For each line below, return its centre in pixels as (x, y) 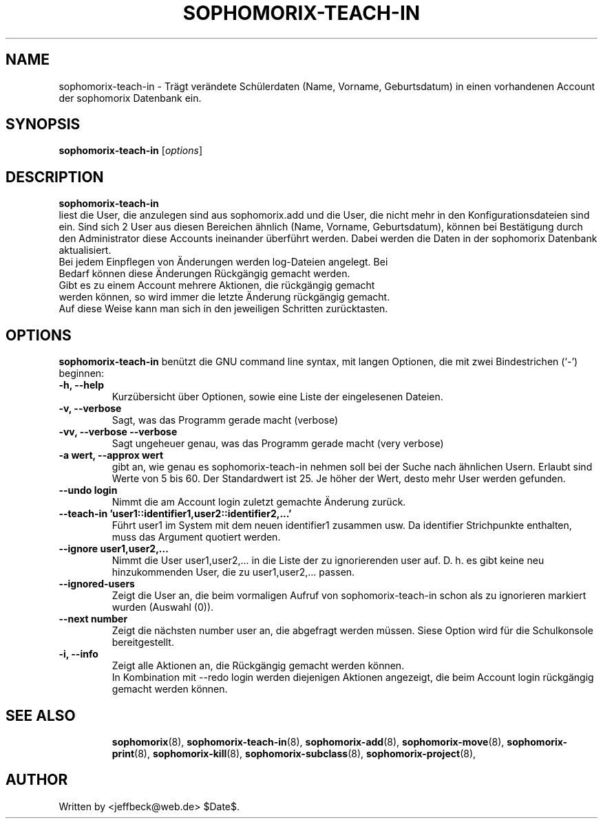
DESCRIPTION (55, 177)
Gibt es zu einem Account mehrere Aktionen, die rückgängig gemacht (217, 285)
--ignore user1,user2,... (114, 549)
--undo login (88, 490)
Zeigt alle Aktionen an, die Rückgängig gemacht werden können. (258, 666)
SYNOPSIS (43, 124)
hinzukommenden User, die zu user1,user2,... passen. (233, 572)
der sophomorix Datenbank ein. (130, 98)
